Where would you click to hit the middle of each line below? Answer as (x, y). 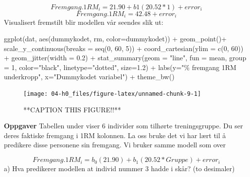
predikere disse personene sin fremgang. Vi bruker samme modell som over (115, 145)
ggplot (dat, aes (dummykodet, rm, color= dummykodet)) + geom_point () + (116, 39)
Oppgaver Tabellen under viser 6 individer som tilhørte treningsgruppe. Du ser (124, 126)
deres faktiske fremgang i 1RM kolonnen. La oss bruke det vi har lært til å (115, 135)
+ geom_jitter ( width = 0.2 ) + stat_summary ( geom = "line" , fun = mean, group (125, 58)
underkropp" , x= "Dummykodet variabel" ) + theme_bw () (89, 77)
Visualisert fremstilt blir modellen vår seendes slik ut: (84, 22)
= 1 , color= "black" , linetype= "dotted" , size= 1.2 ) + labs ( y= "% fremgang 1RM (120, 67)
